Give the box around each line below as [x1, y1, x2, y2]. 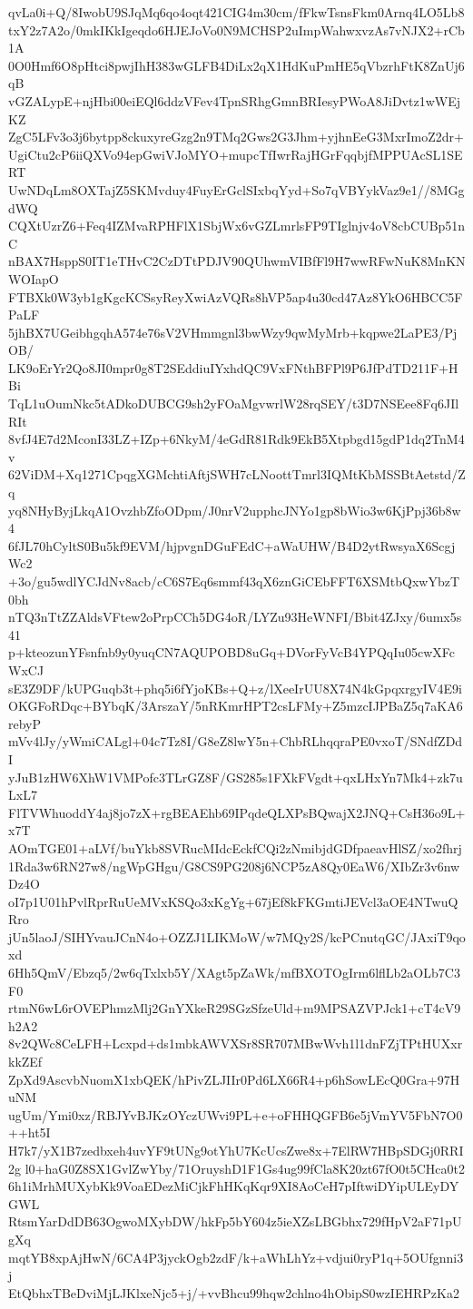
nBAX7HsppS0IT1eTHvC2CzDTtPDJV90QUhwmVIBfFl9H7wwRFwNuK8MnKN [8, 251, 466, 271]
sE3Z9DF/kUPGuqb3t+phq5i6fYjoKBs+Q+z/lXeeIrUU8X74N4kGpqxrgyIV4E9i [8, 678, 462, 697]
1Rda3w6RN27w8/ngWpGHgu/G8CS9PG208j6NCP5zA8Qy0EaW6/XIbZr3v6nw [8, 856, 460, 875]
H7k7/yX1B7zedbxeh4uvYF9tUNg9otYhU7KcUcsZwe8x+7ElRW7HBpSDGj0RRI [8, 1141, 464, 1159]
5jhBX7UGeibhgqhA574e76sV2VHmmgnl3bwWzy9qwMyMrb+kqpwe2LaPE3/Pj [8, 322, 458, 341]
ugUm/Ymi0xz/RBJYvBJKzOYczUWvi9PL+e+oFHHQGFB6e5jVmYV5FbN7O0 [8, 1105, 463, 1124]
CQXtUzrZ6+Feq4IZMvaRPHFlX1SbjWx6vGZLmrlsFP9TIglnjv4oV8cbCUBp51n [8, 216, 466, 235]
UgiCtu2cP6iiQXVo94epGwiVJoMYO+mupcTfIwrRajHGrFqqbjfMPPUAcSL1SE [8, 144, 463, 163]
